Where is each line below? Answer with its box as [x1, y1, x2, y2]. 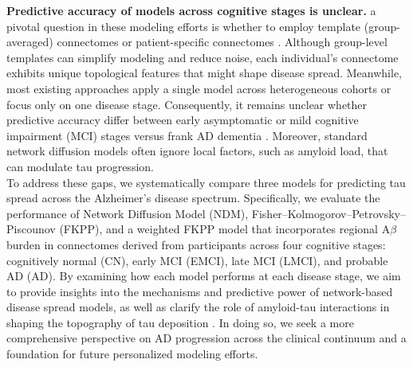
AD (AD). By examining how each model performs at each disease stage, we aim [6, 267, 401, 284]
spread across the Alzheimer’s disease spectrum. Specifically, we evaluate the [6, 189, 380, 206]
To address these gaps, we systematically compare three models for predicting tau [6, 174, 406, 190]
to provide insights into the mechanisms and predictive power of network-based [6, 283, 393, 299]
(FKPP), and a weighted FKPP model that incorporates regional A [59, 221, 391, 237]
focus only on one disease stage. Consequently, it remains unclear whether [6, 96, 368, 112]
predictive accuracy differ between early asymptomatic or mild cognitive [6, 111, 359, 128]
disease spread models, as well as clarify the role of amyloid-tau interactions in [6, 299, 390, 315]
